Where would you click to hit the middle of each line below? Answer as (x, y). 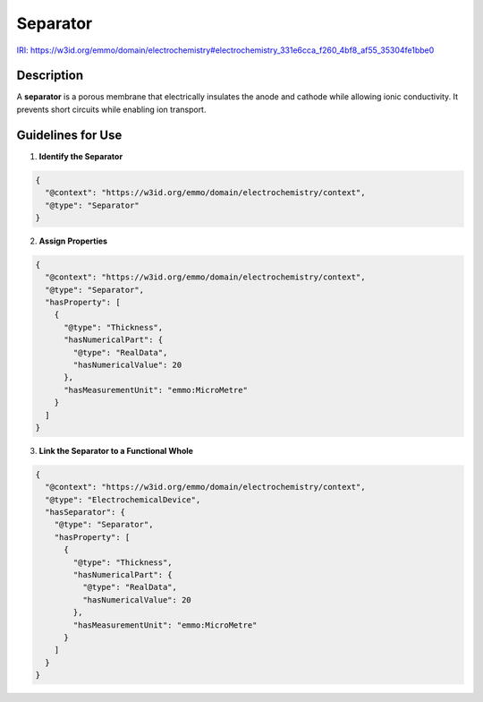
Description (50, 76)
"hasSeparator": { (85, 512)
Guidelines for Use (69, 135)
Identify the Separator (81, 156)
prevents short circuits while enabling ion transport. (111, 109)
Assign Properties (73, 241)
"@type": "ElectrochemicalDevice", (123, 500)
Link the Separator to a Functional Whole (116, 450)
